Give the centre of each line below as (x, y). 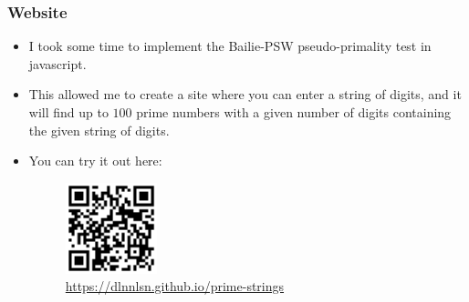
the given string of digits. (99, 130)
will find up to (68, 112)
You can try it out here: (95, 161)
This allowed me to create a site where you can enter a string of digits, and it (245, 94)
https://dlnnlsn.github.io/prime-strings (175, 286)
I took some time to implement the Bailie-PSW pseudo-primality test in (230, 46)
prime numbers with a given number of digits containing (294, 112)
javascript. (57, 63)
